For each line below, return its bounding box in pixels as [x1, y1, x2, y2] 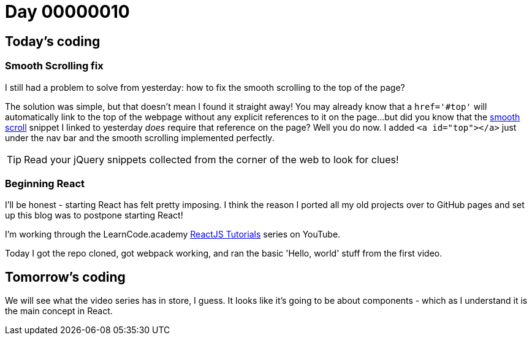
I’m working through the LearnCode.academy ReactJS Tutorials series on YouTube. [5, 229, 341, 240]
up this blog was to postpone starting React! [5, 210, 183, 221]
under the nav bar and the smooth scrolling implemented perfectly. [5, 132, 275, 143]
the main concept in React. [5, 306, 113, 317]
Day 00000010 [5, 1, 130, 22]
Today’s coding [5, 33, 101, 49]
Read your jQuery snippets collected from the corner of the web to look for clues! [24, 153, 399, 166]
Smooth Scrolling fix [5, 60, 104, 72]
